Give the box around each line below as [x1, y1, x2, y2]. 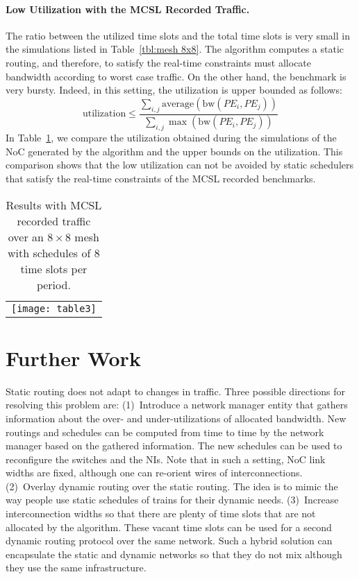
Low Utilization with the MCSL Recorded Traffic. [6, 1, 250, 16]
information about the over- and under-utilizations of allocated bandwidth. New [6, 411, 347, 425]
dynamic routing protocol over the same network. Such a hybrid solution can [6, 533, 333, 548]
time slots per [20, 260, 87, 277]
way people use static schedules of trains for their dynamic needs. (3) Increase [6, 492, 339, 507]
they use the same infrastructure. [6, 560, 147, 575]
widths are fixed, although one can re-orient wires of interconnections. [6, 465, 303, 480]
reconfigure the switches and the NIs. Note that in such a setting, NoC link [6, 451, 326, 466]
